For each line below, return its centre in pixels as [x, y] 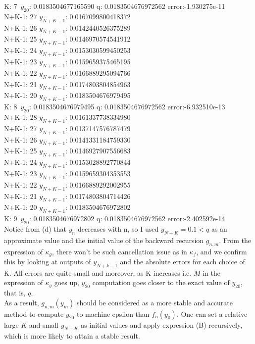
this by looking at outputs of [48, 261]
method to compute [34, 314]
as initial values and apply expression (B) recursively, [162, 324]
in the [211, 272]
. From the [235, 240]
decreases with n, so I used [118, 228]
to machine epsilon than [113, 314]
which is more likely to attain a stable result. [72, 336]
